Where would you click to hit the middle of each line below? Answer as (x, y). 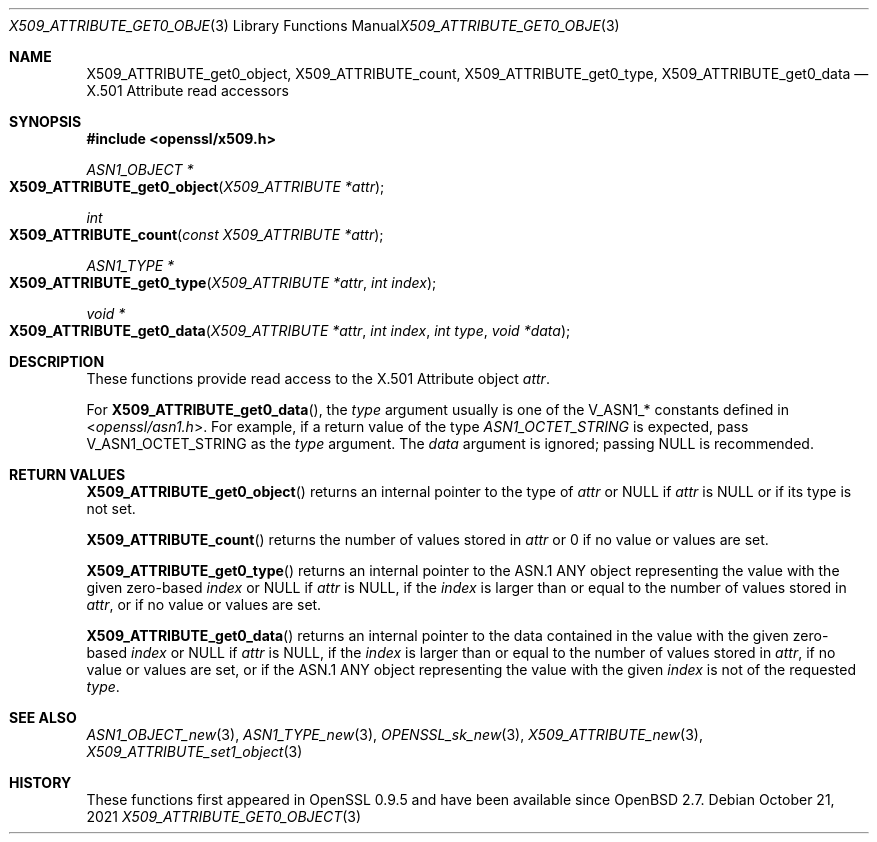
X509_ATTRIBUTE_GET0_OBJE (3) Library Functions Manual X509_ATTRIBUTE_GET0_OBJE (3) (314, 25)
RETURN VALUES (67, 474)
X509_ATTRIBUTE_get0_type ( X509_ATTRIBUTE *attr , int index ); (223, 282)
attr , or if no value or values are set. (204, 604)
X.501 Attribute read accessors (187, 90)
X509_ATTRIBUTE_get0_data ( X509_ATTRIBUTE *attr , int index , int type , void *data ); (290, 330)
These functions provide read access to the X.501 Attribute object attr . (318, 378)
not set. (111, 508)
